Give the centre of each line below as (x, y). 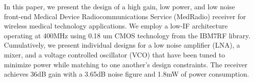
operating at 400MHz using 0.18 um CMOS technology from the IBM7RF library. (127, 35)
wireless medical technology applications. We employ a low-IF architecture (116, 26)
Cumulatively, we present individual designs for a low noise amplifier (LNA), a (122, 45)
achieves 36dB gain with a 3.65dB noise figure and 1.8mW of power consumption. (127, 74)
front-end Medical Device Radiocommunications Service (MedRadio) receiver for (125, 16)
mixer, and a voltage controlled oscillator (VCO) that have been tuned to (114, 54)
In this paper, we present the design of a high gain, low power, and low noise (120, 6)
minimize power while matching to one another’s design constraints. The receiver (126, 64)
